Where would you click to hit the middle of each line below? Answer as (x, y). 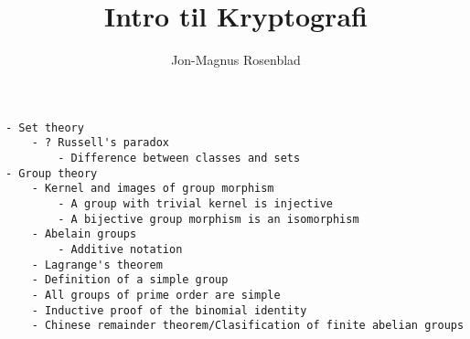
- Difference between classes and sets (179, 159)
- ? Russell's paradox (100, 143)
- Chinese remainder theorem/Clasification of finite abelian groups (248, 326)
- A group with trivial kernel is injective (195, 204)
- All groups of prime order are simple (156, 295)
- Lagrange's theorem (97, 265)
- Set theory (45, 127)
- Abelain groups (84, 234)
